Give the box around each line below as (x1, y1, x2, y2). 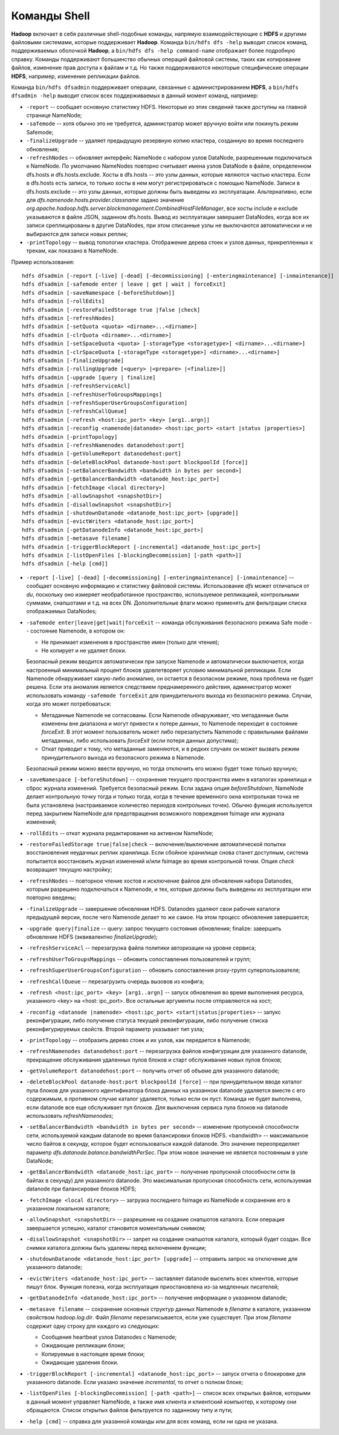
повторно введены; (26, 894, 77, 901)
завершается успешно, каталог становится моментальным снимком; (26, 1224, 206, 1232)
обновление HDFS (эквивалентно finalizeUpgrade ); (26, 933, 158, 941)
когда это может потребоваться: (26, 700, 112, 708)
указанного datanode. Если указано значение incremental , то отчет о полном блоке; (26, 1378, 244, 1385)
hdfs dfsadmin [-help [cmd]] (22, 560, 108, 567)
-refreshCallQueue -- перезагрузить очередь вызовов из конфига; (26, 977, 205, 985)
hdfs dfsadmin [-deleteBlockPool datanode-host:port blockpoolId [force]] (22, 459, 248, 465)
